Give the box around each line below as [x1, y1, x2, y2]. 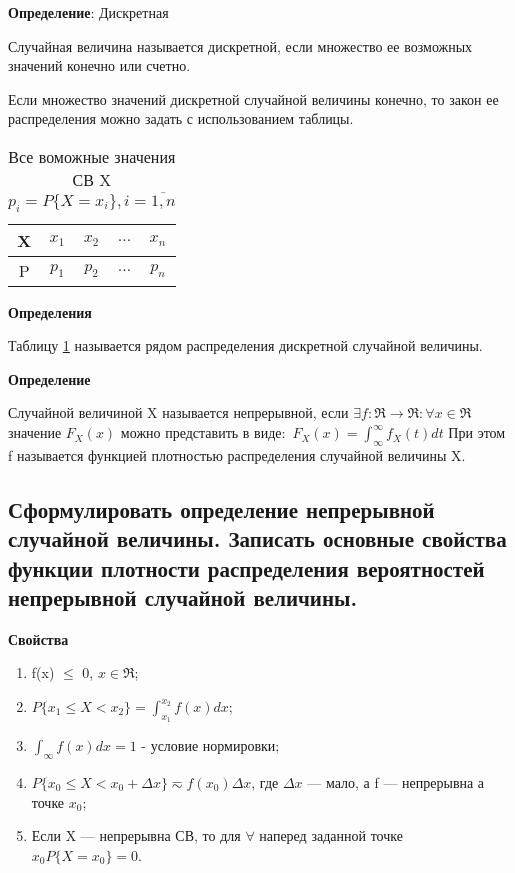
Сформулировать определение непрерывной [8, 493, 435, 524]
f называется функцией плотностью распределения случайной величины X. [8, 444, 466, 465]
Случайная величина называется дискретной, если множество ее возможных [8, 35, 473, 56]
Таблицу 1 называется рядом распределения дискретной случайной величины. [8, 335, 483, 356]
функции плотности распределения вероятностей [8, 552, 485, 583]
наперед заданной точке [259, 825, 403, 846]
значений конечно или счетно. [8, 55, 191, 76]
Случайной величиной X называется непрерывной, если [8, 402, 349, 423]
